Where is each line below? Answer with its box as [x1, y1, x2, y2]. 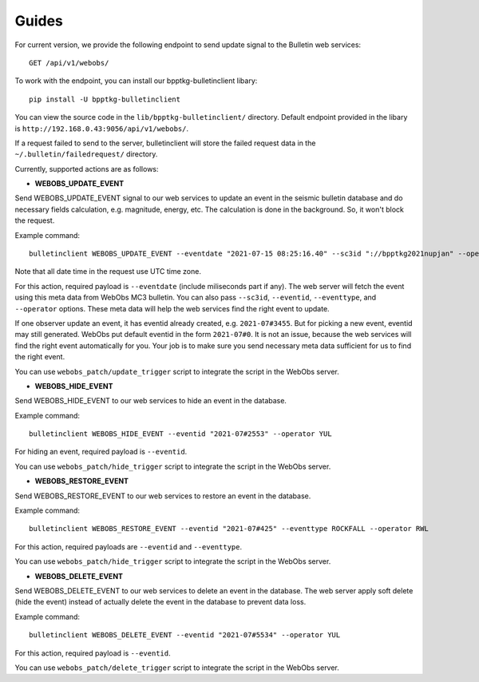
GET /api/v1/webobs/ [29, 58, 109, 67]
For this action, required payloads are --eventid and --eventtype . [14, 541, 243, 551]
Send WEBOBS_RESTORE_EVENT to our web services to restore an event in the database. [14, 491, 311, 501]
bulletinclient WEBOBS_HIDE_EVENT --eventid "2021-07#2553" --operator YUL [29, 430, 332, 438]
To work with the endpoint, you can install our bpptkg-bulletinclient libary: [14, 76, 258, 85]
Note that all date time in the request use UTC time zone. [14, 267, 201, 276]
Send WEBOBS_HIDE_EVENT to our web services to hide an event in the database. [14, 396, 287, 406]
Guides [14, 12, 64, 30]
